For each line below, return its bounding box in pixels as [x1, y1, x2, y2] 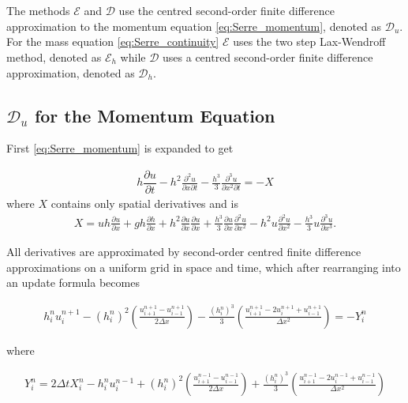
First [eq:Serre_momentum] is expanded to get [6, 140, 234, 156]
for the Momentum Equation [34, 103, 275, 127]
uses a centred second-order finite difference [163, 48, 373, 65]
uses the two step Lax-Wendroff [233, 33, 386, 50]
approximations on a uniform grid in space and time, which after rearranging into [6, 258, 401, 275]
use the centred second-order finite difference [118, 2, 335, 19]
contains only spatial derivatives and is [51, 195, 238, 212]
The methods [6, 2, 70, 19]
